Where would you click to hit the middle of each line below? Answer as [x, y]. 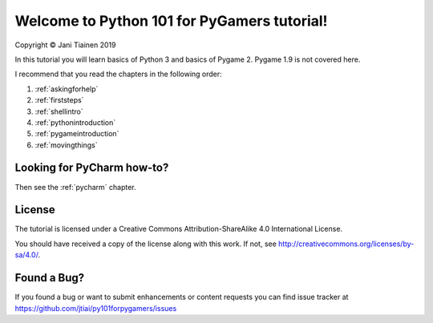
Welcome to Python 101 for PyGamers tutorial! [171, 21]
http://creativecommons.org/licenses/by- [346, 244]
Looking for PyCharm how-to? [92, 168]
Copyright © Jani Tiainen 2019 [65, 45]
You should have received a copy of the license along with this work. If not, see [146, 244]
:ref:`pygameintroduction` [77, 134]
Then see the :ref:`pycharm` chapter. [75, 187]
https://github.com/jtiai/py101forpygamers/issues [96, 308]
